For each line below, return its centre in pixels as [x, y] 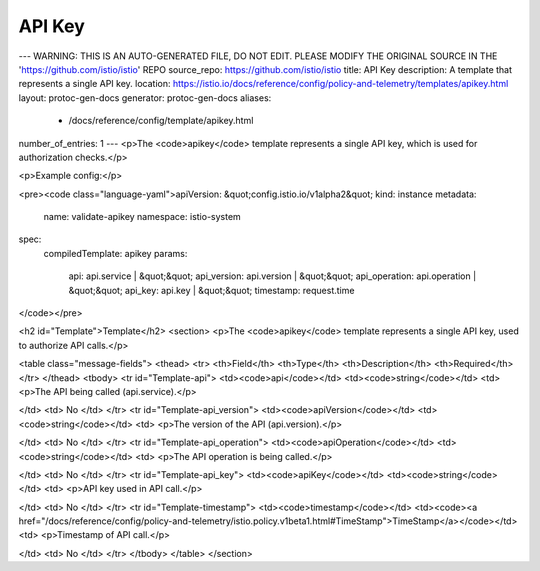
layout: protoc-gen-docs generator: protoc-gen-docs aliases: [145, 97]
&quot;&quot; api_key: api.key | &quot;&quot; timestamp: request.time [211, 290]
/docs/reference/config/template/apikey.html [161, 121]
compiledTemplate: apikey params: [115, 253]
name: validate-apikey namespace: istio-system [142, 217]
